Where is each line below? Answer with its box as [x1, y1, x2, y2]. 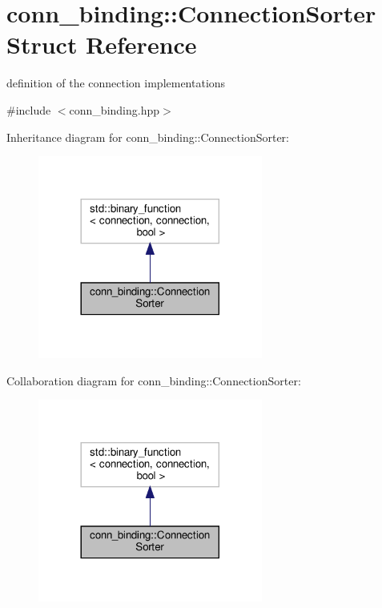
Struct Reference [6, 28, 197, 61]
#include [6, 101, 51, 118]
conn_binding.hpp [69, 101, 160, 118]
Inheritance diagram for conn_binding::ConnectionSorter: [6, 128, 289, 145]
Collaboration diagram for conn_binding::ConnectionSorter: [6, 372, 301, 389]
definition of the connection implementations [6, 74, 226, 91]
